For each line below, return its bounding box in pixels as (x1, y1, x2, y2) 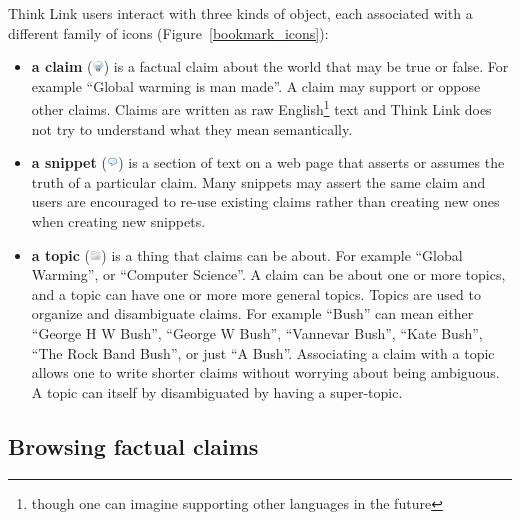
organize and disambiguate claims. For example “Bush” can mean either (31, 303, 474, 324)
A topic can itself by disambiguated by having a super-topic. (31, 381, 403, 402)
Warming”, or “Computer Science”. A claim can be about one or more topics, (31, 264, 506, 285)
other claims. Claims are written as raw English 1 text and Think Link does (31, 96, 492, 120)
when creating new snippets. (31, 211, 206, 231)
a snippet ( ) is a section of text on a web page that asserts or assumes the (31, 152, 505, 173)
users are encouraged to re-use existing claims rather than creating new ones (31, 191, 500, 212)
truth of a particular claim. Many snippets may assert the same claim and (31, 171, 486, 192)
